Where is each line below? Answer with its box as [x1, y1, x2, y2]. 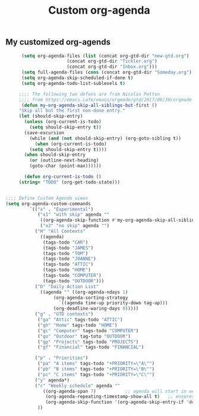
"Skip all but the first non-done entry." [18, 108, 126, 114]
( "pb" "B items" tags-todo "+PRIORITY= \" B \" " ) [37, 366, 155, 372]
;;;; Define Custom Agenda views [5, 195, 89, 201]
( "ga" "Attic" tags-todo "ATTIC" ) [37, 317, 123, 323]
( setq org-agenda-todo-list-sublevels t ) [21, 80, 126, 86]
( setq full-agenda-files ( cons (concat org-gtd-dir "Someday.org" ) [21, 70, 192, 75]
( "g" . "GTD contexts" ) [34, 311, 94, 317]
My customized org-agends [5, 37, 111, 48]
